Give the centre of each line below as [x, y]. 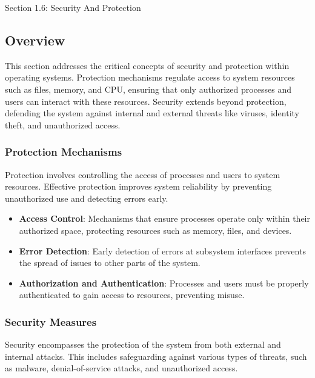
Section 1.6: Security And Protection [73, 7]
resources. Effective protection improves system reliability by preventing [138, 186]
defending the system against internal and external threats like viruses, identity [152, 113]
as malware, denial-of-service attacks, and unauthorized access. [121, 368]
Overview [35, 40]
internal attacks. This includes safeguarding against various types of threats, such [156, 356]
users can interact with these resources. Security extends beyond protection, [146, 101]
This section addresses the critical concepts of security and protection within [147, 65]
